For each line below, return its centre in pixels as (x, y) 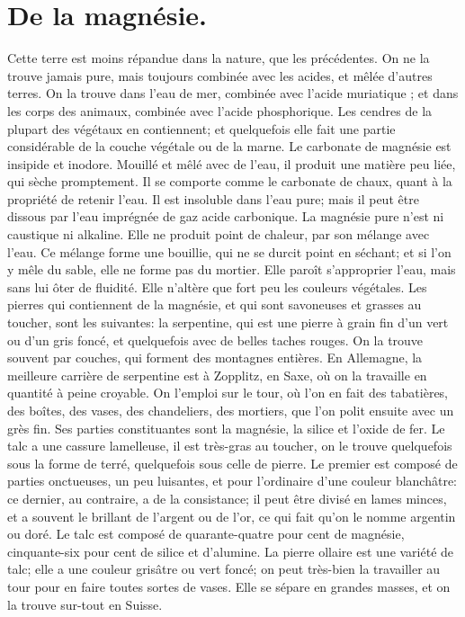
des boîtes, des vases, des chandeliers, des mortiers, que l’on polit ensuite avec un (231, 410)
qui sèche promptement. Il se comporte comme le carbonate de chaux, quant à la (230, 181)
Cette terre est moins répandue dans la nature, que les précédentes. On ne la (219, 58)
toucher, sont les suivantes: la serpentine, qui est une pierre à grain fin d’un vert (228, 322)
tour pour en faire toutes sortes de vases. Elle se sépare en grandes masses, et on (229, 586)
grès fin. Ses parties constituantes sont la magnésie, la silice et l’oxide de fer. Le (226, 428)
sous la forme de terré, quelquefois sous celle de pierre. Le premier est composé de (232, 463)
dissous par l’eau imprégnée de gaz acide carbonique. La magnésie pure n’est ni (226, 216)
